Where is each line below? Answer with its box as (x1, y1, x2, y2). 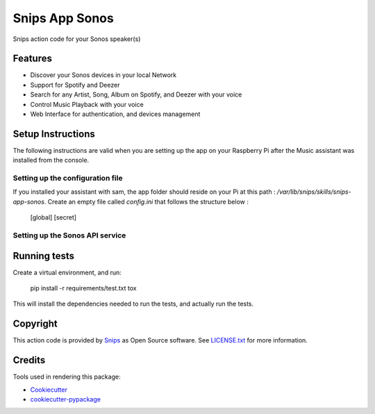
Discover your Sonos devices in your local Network (30, 71, 177, 79)
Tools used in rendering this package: (12, 372, 121, 381)
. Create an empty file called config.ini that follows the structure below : (44, 197, 249, 206)
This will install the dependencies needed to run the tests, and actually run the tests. (12, 299, 254, 308)
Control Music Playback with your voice (30, 100, 144, 108)
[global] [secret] (30, 213, 76, 222)
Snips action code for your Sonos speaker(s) (12, 35, 141, 43)
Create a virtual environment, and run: (12, 268, 122, 276)
